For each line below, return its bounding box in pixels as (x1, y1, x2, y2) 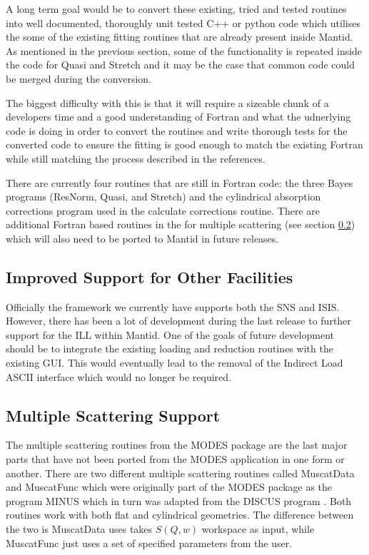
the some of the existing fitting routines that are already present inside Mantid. (6, 29, 353, 44)
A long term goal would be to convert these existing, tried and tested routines (6, 1, 347, 16)
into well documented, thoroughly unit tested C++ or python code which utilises (6, 15, 360, 30)
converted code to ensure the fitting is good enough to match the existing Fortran (6, 137, 363, 152)
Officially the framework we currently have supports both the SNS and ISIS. (6, 299, 340, 314)
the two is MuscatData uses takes (6, 521, 153, 536)
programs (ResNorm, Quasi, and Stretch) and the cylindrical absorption (6, 189, 321, 204)
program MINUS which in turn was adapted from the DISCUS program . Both (6, 493, 352, 508)
